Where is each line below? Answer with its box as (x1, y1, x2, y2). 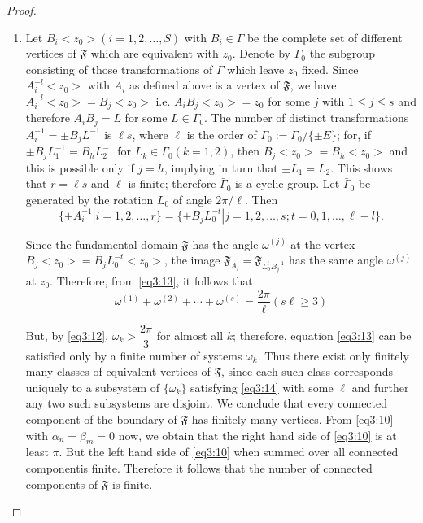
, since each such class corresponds (221, 363, 393, 380)
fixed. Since (301, 60, 359, 77)
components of (25, 475, 98, 492)
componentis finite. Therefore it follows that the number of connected (25, 459, 373, 476)
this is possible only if (25, 159, 134, 176)
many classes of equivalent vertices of (25, 363, 211, 380)
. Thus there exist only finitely (257, 346, 409, 364)
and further (351, 378, 409, 395)
